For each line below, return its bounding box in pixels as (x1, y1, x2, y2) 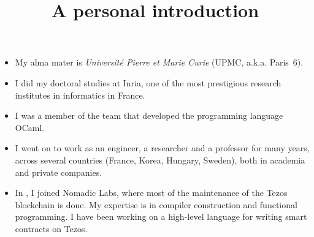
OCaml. (15, 121, 45, 134)
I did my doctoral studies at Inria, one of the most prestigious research (15, 76, 281, 89)
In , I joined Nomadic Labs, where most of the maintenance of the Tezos (15, 186, 288, 199)
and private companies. (15, 165, 102, 178)
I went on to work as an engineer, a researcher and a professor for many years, (15, 141, 310, 154)
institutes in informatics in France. (15, 88, 145, 101)
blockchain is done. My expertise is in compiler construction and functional (15, 198, 297, 211)
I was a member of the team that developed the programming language (15, 109, 283, 122)
